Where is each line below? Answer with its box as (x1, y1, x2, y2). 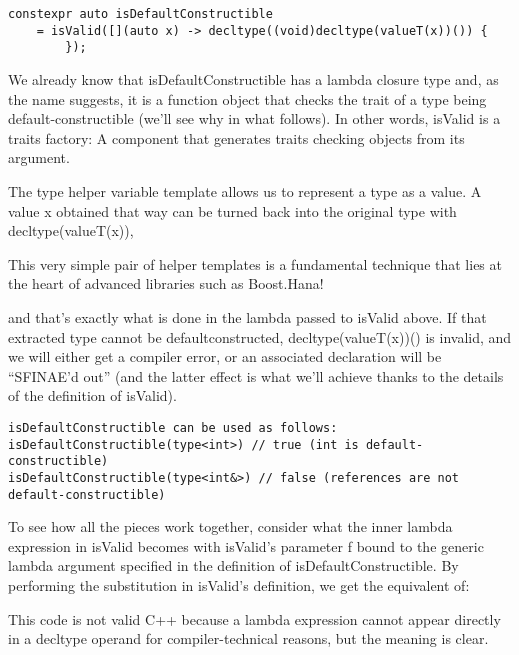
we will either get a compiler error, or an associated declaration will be (8, 346, 442, 367)
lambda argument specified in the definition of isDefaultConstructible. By (8, 555, 459, 576)
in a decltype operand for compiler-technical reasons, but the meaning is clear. (8, 628, 489, 649)
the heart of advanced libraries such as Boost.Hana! (8, 273, 324, 294)
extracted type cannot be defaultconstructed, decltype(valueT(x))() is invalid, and (8, 326, 512, 347)
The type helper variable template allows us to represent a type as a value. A (8, 180, 482, 201)
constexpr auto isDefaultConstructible (8, 7, 273, 21)
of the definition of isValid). (8, 385, 177, 406)
